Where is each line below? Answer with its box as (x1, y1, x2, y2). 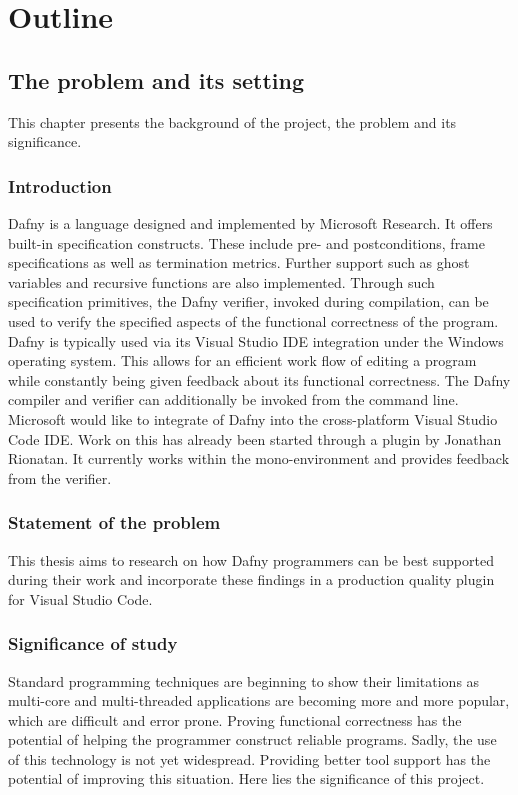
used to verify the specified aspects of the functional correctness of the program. (8, 310, 499, 331)
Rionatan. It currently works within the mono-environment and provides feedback (8, 448, 510, 469)
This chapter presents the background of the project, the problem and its (8, 111, 457, 132)
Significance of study (8, 631, 178, 656)
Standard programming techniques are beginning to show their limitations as (8, 670, 480, 691)
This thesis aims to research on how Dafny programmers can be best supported (8, 549, 494, 570)
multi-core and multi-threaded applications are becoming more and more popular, (8, 690, 510, 711)
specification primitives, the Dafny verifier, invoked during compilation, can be (8, 291, 489, 312)
